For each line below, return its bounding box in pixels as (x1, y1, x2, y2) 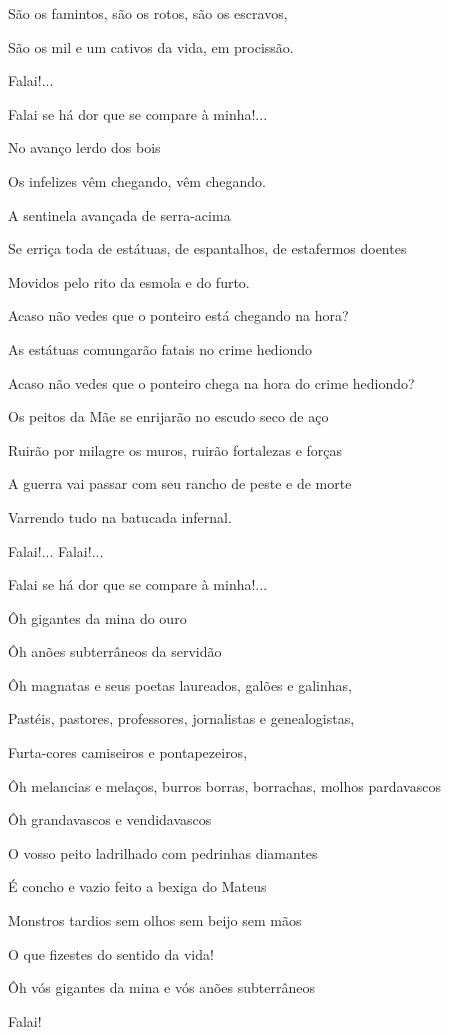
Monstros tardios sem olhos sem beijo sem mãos (8, 910, 302, 931)
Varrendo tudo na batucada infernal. (8, 506, 232, 527)
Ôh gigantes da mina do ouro (8, 607, 187, 628)
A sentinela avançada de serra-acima (8, 204, 231, 225)
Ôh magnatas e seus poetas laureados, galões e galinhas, (8, 674, 352, 695)
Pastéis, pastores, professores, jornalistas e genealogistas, (8, 708, 355, 729)
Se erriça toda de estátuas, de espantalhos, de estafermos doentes (8, 238, 407, 259)
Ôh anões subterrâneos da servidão (8, 641, 222, 662)
